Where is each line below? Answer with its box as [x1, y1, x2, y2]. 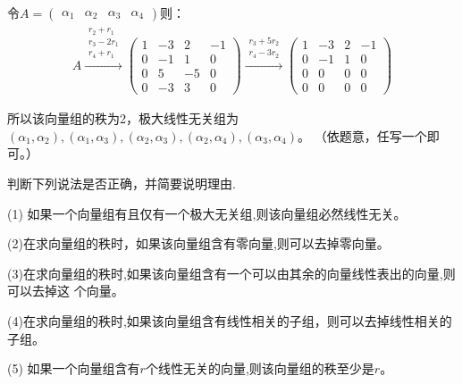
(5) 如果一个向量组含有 [7, 359, 140, 378]
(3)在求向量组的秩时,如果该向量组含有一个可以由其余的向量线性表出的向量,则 [7, 263, 456, 282]
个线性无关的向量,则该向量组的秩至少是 [145, 359, 374, 378]
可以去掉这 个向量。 [7, 281, 124, 300]
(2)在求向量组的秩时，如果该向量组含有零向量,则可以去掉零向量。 [7, 234, 390, 253]
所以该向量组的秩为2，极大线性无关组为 [7, 109, 239, 128]
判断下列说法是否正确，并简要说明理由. [7, 174, 236, 193]
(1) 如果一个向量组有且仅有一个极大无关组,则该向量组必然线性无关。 [7, 204, 407, 222]
